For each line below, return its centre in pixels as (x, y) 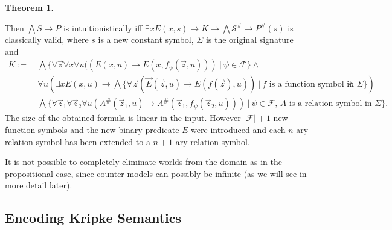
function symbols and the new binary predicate (92, 130)
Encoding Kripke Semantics (93, 218)
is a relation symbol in (330, 104)
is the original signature (249, 39)
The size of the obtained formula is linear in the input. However (123, 118)
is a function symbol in (311, 85)
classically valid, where (47, 39)
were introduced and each (238, 130)
